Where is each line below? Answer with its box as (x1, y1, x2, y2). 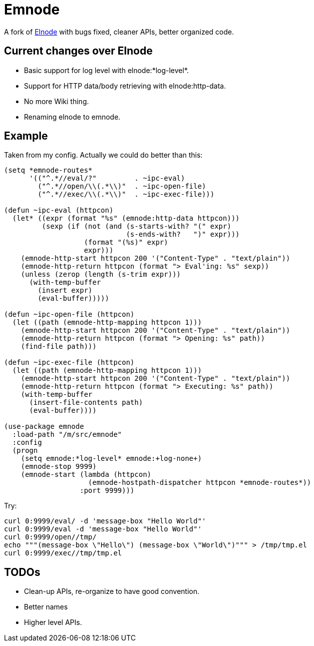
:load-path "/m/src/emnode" (12, 430, 122, 439)
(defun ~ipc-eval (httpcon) (4, 206, 114, 215)
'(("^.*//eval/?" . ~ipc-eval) (29, 174, 185, 183)
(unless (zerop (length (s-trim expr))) (20, 270, 181, 279)
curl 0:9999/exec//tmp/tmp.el (4, 549, 122, 557)
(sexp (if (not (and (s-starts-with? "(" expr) (41, 222, 232, 231)
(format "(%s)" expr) (84, 238, 168, 247)
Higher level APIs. (24, 618, 82, 627)
